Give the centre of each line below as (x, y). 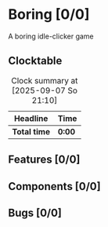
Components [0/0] (54, 186)
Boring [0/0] (49, 15)
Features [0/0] (44, 160)
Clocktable (35, 61)
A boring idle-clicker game (51, 36)
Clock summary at (45, 80)
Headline (31, 118)
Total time (31, 131)
